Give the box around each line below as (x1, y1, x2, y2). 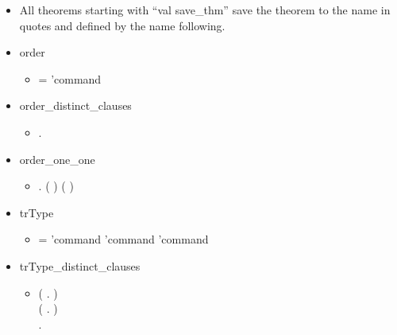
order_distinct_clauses (19, 97, 132, 114)
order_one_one (19, 150, 95, 167)
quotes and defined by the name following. (19, 17, 225, 33)
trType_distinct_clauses (19, 257, 141, 274)
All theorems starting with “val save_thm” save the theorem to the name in (19, 2, 391, 18)
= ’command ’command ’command (38, 231, 209, 247)
